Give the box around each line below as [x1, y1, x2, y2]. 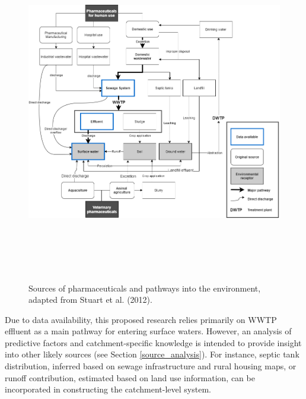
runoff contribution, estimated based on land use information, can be [5, 371, 255, 384]
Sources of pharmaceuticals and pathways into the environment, [28, 281, 261, 294]
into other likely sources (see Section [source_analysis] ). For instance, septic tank [5, 348, 299, 360]
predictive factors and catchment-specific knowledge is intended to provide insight [5, 336, 302, 349]
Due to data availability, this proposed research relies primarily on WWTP [5, 313, 277, 325]
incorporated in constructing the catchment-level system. [5, 383, 211, 395]
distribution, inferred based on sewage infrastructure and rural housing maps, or [5, 360, 297, 372]
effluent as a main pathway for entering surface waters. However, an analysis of [5, 325, 292, 337]
